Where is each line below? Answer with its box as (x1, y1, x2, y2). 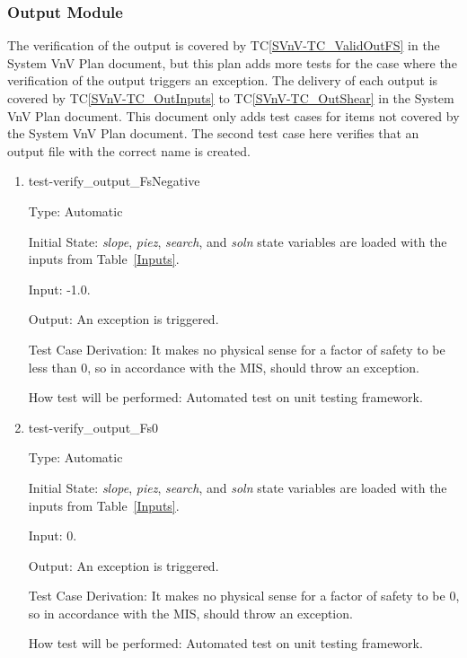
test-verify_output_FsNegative (28, 171, 200, 190)
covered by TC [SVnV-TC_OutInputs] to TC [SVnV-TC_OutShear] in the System (7, 89, 454, 107)
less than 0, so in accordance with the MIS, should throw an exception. (28, 357, 419, 376)
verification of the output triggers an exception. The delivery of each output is (7, 71, 438, 90)
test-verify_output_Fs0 (28, 417, 159, 436)
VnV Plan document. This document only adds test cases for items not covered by (7, 106, 460, 125)
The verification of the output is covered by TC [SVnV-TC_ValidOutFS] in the (7, 36, 440, 55)
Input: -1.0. (28, 279, 91, 298)
